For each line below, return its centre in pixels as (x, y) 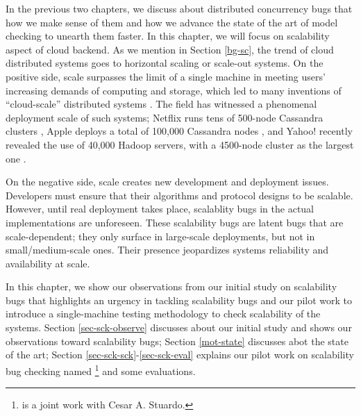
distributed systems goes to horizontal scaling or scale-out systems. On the (165, 63)
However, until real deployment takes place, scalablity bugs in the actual (160, 209)
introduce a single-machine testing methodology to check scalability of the (163, 314)
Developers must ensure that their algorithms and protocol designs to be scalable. (179, 195)
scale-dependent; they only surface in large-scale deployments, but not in (160, 236)
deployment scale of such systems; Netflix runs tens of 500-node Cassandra (165, 117)
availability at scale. (48, 263)
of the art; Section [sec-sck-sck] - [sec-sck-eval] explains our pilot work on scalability (180, 355)
